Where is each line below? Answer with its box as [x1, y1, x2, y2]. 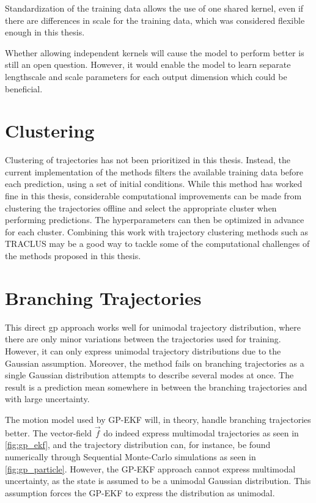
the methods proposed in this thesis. [5, 249, 141, 262]
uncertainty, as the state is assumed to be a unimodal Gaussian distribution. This [5, 474, 311, 487]
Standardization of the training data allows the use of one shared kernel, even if [5, 2, 304, 14]
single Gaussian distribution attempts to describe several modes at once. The [5, 369, 294, 381]
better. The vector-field [5, 426, 92, 439]
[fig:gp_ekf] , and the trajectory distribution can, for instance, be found [5, 438, 271, 451]
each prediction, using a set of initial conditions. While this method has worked [5, 177, 303, 190]
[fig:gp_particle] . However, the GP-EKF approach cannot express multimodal [5, 462, 296, 475]
